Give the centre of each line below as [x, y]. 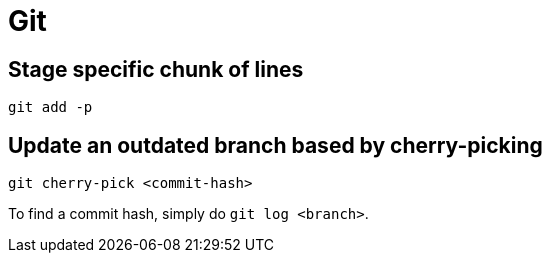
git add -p [50, 107]
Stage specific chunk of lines [156, 69]
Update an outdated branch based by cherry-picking [275, 145]
